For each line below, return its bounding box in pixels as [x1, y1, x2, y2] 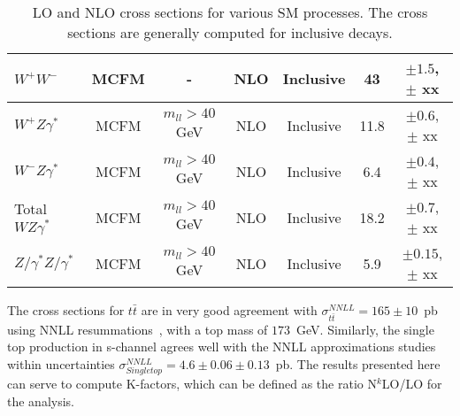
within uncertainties [7, 354, 115, 373]
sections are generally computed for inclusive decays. [67, 22, 393, 42]
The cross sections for [7, 301, 125, 319]
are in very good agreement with [141, 301, 318, 319]
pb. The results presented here [275, 354, 441, 373]
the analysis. [7, 391, 74, 410]
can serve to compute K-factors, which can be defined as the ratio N [7, 374, 377, 393]
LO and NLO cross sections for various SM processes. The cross [32, 2, 428, 22]
